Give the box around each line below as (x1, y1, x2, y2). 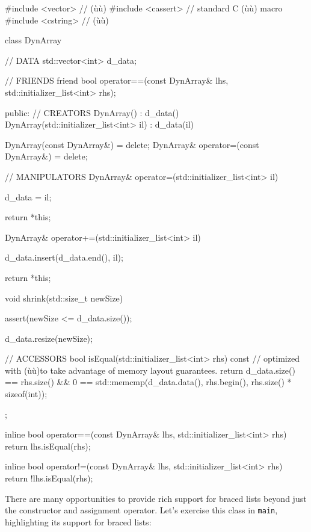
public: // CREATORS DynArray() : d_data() (5, 106, 179, 119)
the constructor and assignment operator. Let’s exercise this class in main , (5, 504, 278, 516)
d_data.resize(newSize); (5, 332, 93, 344)
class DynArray (5, 34, 62, 46)
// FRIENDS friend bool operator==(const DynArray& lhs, (5, 74, 229, 87)
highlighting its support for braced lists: (5, 515, 152, 528)
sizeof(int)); (5, 388, 48, 400)
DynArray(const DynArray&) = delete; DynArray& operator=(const (5, 138, 259, 150)
